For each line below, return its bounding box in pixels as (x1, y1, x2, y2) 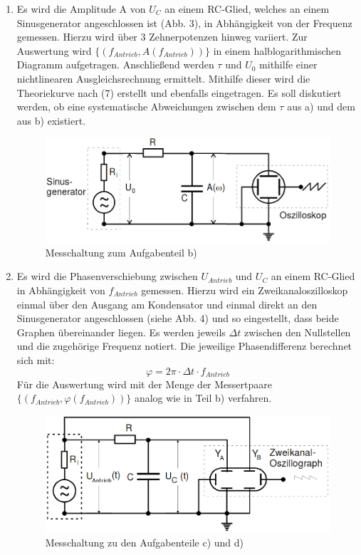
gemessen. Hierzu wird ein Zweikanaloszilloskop (141, 282, 348, 297)
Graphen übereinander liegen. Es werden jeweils (16, 324, 226, 339)
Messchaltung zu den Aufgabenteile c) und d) (45, 534, 244, 549)
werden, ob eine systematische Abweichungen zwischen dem (16, 99, 276, 114)
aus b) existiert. (16, 113, 86, 128)
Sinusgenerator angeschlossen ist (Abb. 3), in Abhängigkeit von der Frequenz (16, 15, 352, 30)
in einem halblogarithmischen (213, 43, 342, 58)
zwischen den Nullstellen (244, 324, 351, 339)
